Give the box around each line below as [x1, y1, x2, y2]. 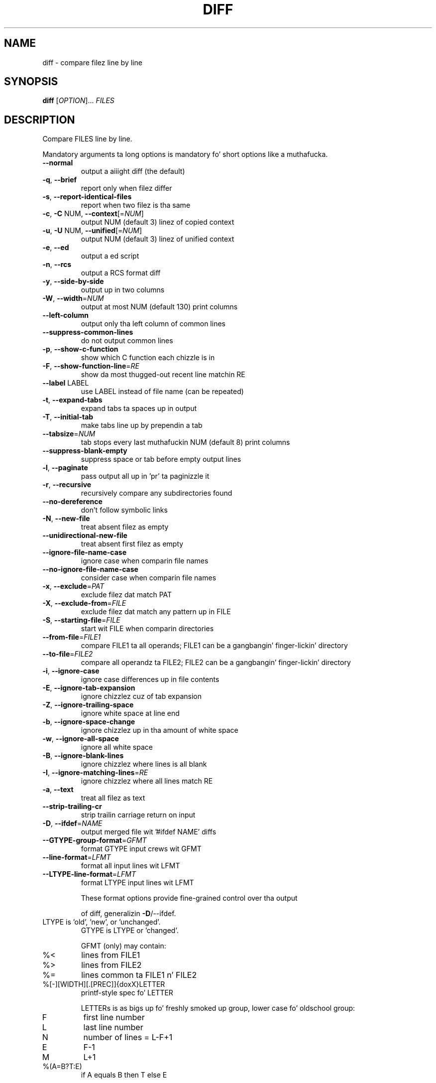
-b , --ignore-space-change [42, 717, 135, 726]
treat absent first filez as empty [81, 540, 184, 548]
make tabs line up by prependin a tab [81, 421, 203, 430]
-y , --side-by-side [42, 277, 104, 286]
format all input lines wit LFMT [81, 861, 180, 870]
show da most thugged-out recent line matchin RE [81, 370, 245, 379]
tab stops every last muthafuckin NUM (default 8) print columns [81, 438, 290, 447]
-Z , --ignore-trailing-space [42, 700, 134, 709]
